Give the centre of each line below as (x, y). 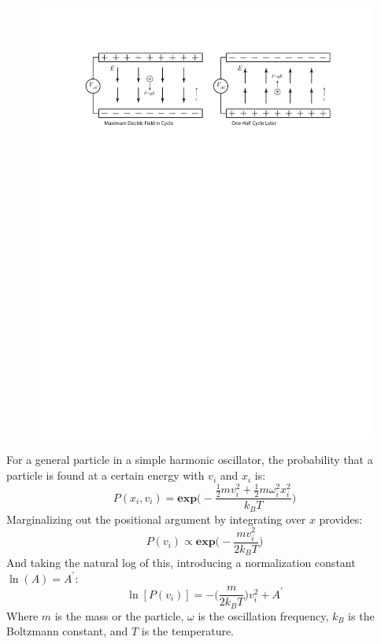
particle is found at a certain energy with (105, 475)
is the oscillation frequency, (263, 615)
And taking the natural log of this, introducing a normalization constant (181, 563)
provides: (341, 519)
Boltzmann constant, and (67, 631)
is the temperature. (188, 631)
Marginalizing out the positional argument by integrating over (156, 519)
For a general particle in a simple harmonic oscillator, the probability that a (190, 460)
